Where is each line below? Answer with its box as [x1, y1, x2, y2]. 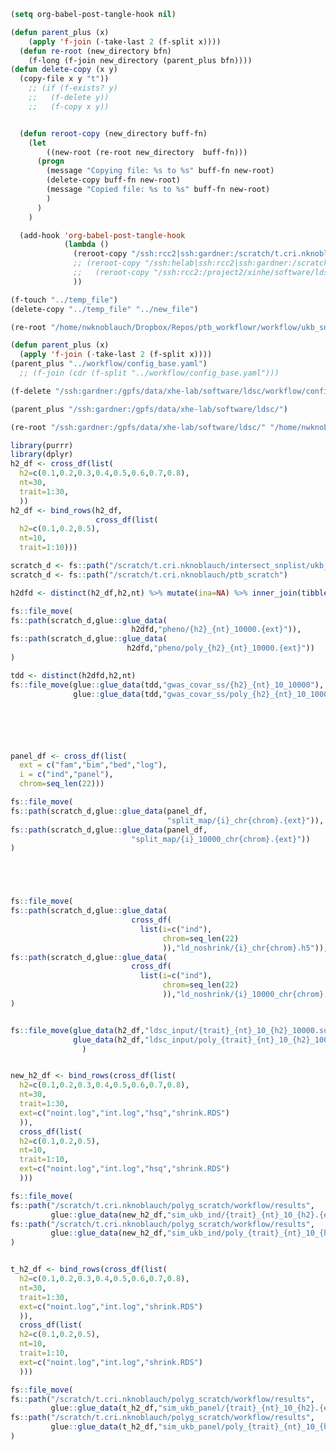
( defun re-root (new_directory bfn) [19, 46, 172, 56]
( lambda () [63, 240, 110, 250]
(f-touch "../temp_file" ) [10, 295, 118, 305]
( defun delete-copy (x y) [10, 65, 118, 75]
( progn [36, 156, 65, 167]
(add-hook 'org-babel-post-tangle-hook [19, 230, 186, 240]
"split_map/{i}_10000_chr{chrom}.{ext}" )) [131, 834, 311, 844]
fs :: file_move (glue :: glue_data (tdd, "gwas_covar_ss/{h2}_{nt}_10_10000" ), [10, 680, 325, 690]
